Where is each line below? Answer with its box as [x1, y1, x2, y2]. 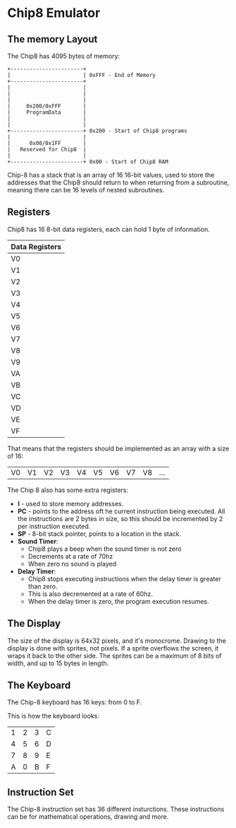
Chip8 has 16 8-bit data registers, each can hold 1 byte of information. [7, 225, 210, 233]
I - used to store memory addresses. [17, 499, 124, 508]
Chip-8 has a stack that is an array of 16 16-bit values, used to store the [7, 171, 215, 179]
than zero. [27, 582, 58, 590]
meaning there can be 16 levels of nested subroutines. [7, 186, 165, 194]
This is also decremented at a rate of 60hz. [27, 589, 153, 598]
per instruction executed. [17, 522, 91, 530]
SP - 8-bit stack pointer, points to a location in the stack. [17, 529, 182, 538]
